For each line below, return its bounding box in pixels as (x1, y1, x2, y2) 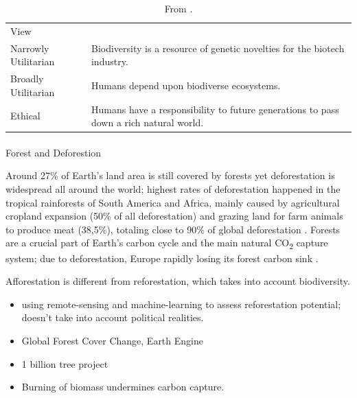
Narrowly (10, 40, 49, 55)
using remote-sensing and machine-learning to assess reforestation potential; (21, 296, 341, 311)
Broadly (10, 71, 44, 86)
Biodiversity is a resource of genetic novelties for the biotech (91, 40, 345, 55)
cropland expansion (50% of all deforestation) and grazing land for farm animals (5, 209, 343, 223)
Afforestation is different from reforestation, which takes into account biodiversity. (5, 274, 350, 288)
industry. (91, 54, 128, 69)
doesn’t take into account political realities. (21, 310, 204, 325)
